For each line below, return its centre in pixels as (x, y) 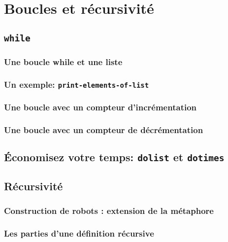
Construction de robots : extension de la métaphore (109, 210)
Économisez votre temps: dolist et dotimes (114, 157)
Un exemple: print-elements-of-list (77, 84)
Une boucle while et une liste (63, 61)
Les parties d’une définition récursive (79, 233)
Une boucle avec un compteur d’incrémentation (100, 107)
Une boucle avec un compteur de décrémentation (104, 129)
